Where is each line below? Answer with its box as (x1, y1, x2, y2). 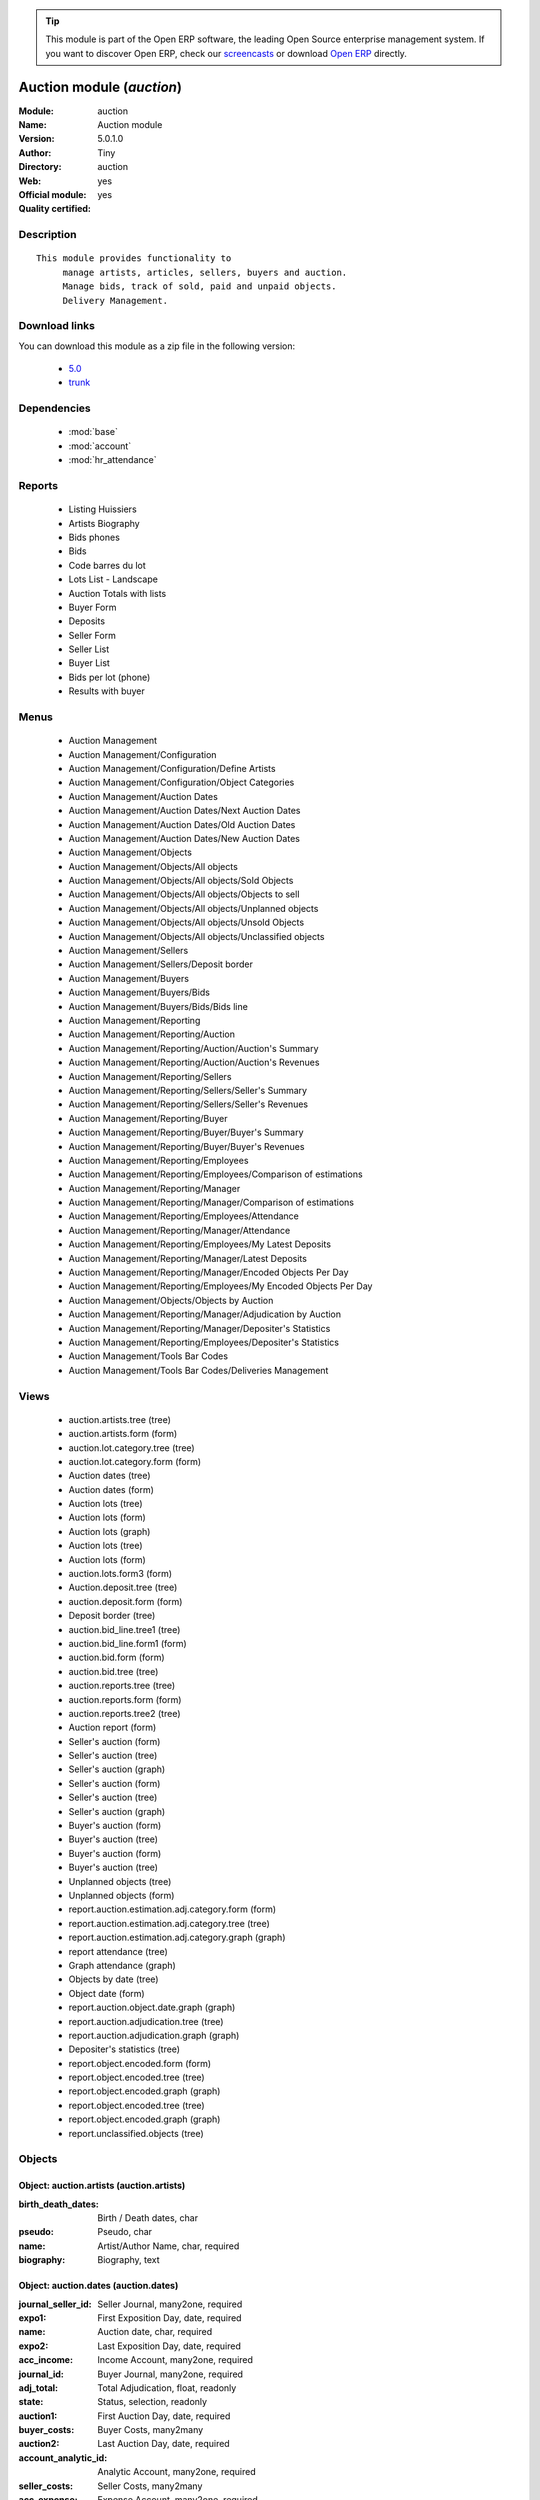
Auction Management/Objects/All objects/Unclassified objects (68, 930, 325, 942)
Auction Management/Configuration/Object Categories (68, 776, 295, 789)
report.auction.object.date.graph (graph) (68, 2001, 236, 2014)
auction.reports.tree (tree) (68, 1680, 176, 1692)
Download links (18, 319, 95, 333)
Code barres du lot (68, 559, 147, 571)
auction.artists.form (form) (68, 1428, 178, 1440)
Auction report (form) (68, 1721, 157, 1734)
